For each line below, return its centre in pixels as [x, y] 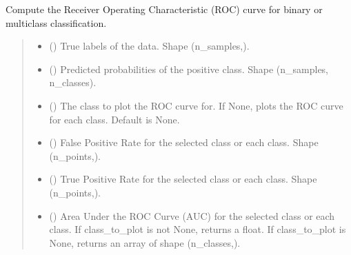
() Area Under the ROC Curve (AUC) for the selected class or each [192, 215]
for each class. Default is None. [114, 119]
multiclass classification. [56, 22]
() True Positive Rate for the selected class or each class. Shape [183, 179]
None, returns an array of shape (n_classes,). [145, 242]
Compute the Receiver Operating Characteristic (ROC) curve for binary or [164, 9]
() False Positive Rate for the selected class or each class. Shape [184, 142]
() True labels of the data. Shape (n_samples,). [149, 46]
